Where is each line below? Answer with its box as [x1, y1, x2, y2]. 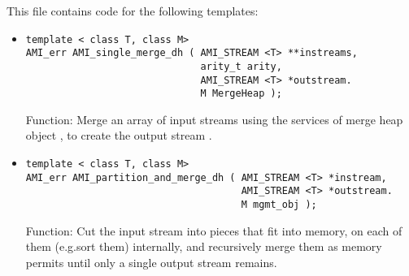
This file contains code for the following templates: [7, 2, 259, 19]
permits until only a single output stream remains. [25, 253, 277, 270]
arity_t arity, [200, 60, 282, 72]
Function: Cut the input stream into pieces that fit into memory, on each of [25, 222, 402, 239]
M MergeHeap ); [200, 88, 282, 100]
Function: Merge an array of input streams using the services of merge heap [25, 110, 403, 127]
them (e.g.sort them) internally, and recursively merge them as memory [25, 238, 382, 255]
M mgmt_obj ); [241, 199, 317, 211]
